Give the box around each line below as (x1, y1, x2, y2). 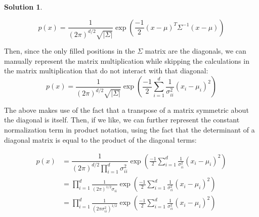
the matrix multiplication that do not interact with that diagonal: (4, 65, 208, 76)
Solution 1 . (4, 2, 42, 12)
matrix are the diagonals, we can (145, 46, 246, 56)
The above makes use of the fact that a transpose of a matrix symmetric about (4, 104, 249, 115)
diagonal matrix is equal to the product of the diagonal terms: (4, 134, 197, 145)
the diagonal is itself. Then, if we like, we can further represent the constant (4, 114, 240, 125)
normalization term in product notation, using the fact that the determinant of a (4, 124, 255, 135)
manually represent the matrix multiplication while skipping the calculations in (4, 55, 249, 66)
